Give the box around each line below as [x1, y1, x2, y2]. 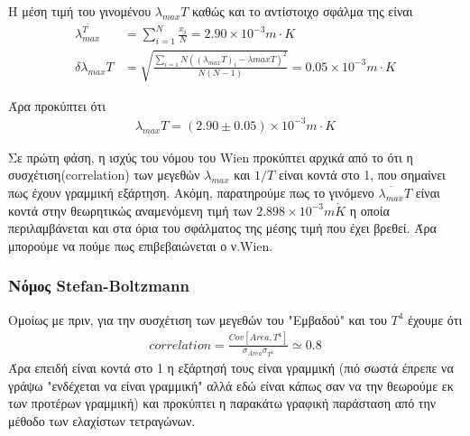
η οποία [349, 200, 390, 219]
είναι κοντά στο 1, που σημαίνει [278, 165, 446, 184]
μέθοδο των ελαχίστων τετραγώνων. [8, 412, 196, 431]
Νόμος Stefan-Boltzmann [8, 274, 189, 297]
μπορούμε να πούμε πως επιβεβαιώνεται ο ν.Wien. [8, 236, 273, 255]
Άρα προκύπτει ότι [8, 96, 106, 115]
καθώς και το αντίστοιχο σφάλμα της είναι [191, 2, 413, 20]
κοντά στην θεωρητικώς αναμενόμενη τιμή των [8, 200, 253, 219]
